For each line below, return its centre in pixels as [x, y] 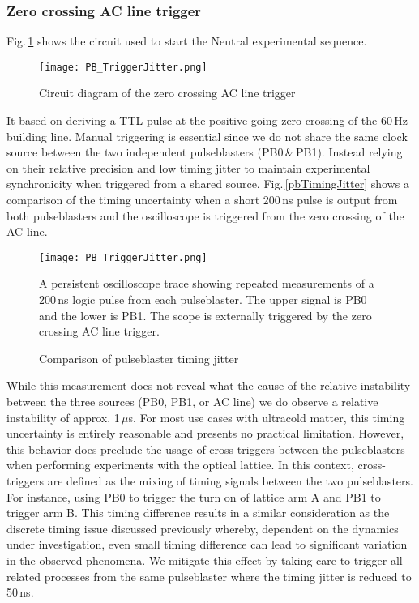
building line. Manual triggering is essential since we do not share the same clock [207, 136]
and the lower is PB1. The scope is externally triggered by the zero [205, 315]
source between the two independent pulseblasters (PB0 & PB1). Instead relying [205, 152]
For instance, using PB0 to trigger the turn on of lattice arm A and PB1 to [194, 496]
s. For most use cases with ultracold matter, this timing [267, 417]
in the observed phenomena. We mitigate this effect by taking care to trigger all [205, 560]
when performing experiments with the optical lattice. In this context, [180, 465]
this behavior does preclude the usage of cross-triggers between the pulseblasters [206, 449]
